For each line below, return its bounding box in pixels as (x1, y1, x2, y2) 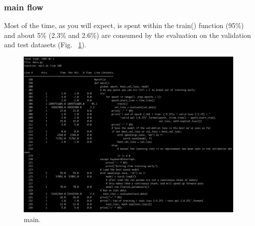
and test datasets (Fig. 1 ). (4, 39, 86, 50)
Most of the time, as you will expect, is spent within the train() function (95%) (4, 20, 244, 31)
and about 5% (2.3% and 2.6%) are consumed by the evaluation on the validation (4, 30, 251, 40)
